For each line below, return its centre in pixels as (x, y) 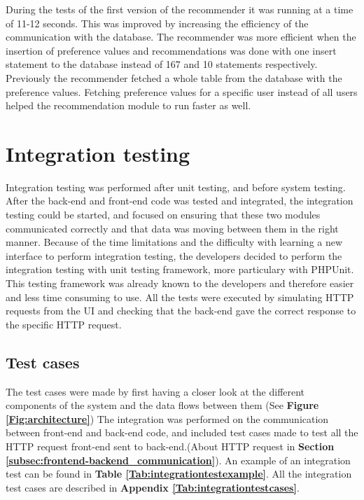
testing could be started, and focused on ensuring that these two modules (163, 215)
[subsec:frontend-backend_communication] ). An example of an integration (178, 460)
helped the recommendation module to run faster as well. (128, 105)
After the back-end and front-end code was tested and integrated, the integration (180, 201)
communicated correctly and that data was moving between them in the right (172, 228)
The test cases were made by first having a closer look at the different (155, 391)
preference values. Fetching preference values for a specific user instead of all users (182, 91)
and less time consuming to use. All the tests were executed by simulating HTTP (180, 297)
